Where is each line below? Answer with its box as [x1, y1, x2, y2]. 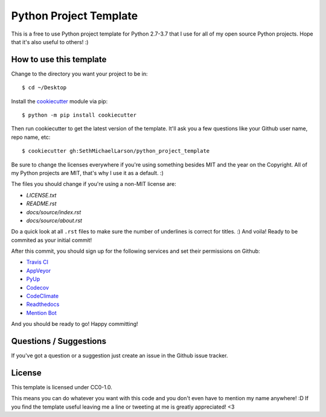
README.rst [26, 200, 57, 208]
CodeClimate [26, 293, 59, 300]
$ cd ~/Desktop [22, 84, 67, 91]
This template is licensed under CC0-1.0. [11, 384, 113, 391]
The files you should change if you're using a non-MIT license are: [11, 180, 176, 188]
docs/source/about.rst [26, 217, 83, 224]
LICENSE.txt [26, 191, 57, 199]
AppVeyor [26, 267, 51, 274]
